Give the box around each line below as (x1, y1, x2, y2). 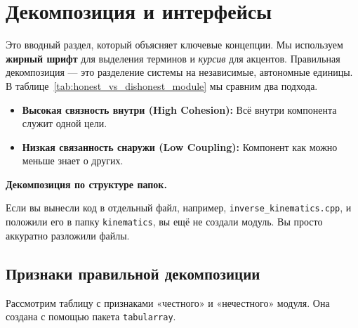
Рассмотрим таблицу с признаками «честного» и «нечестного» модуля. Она (6, 295, 330, 310)
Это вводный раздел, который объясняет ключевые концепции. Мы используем (6, 37, 343, 52)
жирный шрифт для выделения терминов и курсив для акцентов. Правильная (6, 51, 340, 65)
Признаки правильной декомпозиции (6, 262, 260, 284)
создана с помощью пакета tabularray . (6, 309, 176, 324)
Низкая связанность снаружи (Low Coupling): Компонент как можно (22, 139, 338, 154)
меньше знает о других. (22, 153, 124, 168)
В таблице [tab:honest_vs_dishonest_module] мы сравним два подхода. (6, 78, 318, 93)
